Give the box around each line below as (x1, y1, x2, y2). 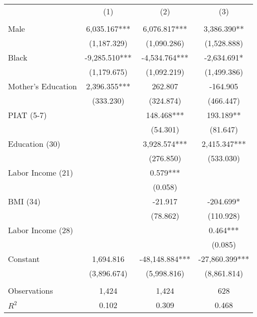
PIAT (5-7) (8, 109, 47, 121)
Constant (8, 253, 40, 264)
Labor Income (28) (8, 224, 73, 236)
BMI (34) (8, 195, 41, 207)
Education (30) (8, 138, 61, 149)
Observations (8, 285, 53, 296)
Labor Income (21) (8, 167, 73, 178)
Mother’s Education (8, 80, 77, 92)
